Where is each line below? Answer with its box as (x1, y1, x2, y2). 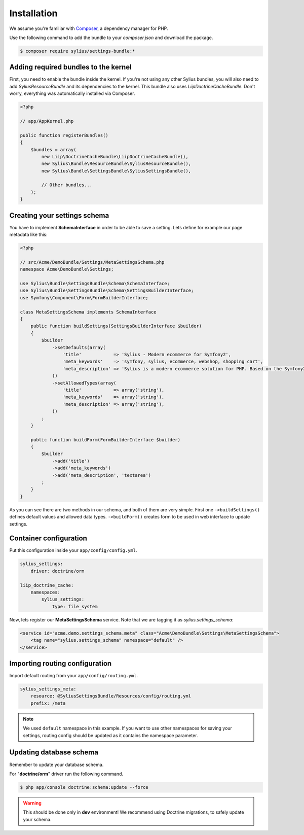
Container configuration (9, 534, 87, 543)
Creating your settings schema (9, 211, 109, 220)
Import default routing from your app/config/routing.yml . (9, 673, 138, 679)
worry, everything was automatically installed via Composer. (9, 90, 135, 96)
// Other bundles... (41, 182, 93, 188)
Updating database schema (9, 748, 99, 757)
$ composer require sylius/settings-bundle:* (20, 48, 135, 54)
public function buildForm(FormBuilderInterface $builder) (30, 437, 181, 442)
